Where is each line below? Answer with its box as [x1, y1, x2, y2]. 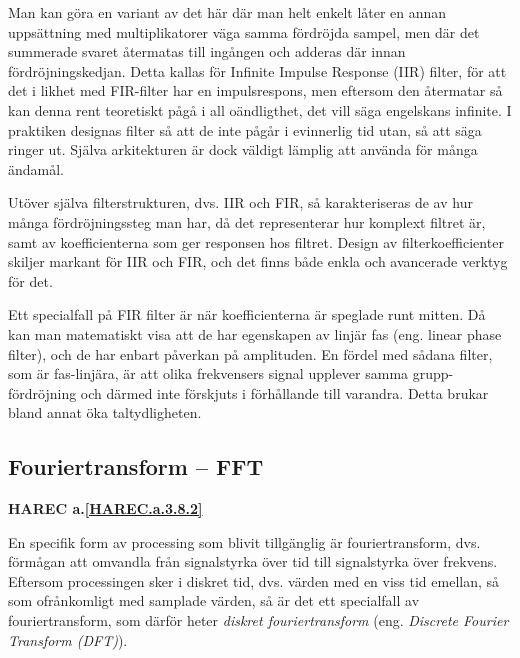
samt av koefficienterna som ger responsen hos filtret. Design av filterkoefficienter [8, 231, 504, 252]
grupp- [412, 363, 454, 384]
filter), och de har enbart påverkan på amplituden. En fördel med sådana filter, [8, 343, 493, 364]
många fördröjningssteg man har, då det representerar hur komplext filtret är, [8, 211, 486, 232]
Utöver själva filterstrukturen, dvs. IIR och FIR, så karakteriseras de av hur [8, 192, 473, 213]
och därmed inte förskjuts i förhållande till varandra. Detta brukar [80, 382, 489, 403]
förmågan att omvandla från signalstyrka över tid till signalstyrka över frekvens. [8, 551, 498, 572]
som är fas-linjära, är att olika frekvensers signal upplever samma [8, 363, 409, 384]
